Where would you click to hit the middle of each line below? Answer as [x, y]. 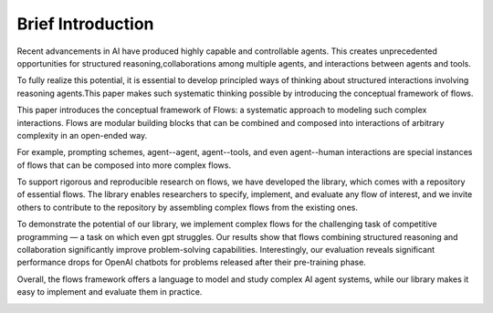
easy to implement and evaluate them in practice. [110, 292]
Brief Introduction [85, 24]
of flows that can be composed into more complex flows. [124, 165]
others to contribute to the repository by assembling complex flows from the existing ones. [187, 207]
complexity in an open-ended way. [82, 135]
